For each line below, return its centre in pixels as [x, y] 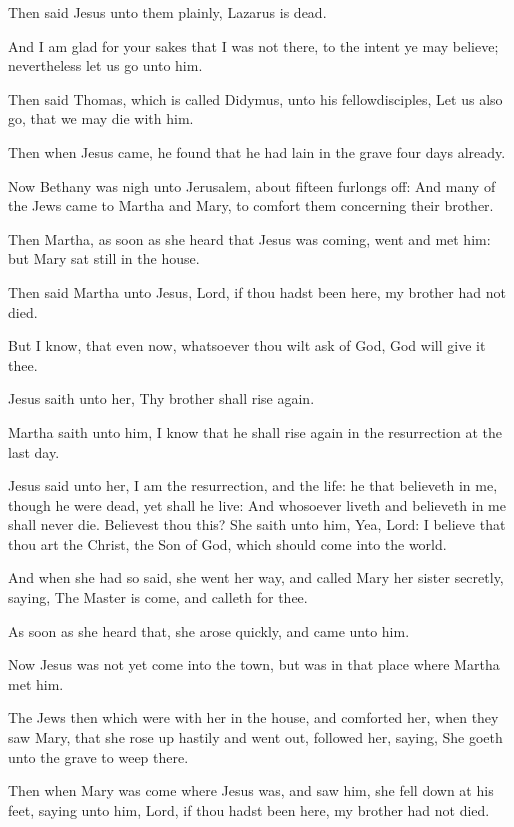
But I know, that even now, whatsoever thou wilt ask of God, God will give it [247, 345]
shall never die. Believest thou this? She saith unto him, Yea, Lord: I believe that [257, 524]
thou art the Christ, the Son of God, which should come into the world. [227, 543]
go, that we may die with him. [101, 118]
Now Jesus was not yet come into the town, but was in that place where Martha [254, 664]
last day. [34, 451]
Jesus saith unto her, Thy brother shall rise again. [161, 398]
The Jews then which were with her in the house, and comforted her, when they [253, 717]
